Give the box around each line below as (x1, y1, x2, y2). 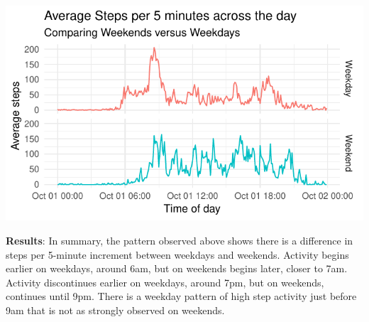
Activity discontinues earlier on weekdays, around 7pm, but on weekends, (6, 274, 324, 289)
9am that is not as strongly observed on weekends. (6, 302, 225, 317)
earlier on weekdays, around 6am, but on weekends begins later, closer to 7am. (6, 261, 348, 276)
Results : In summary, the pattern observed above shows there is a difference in (6, 232, 353, 247)
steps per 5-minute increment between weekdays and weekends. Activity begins (6, 247, 349, 262)
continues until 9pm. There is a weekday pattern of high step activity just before (6, 289, 357, 304)
